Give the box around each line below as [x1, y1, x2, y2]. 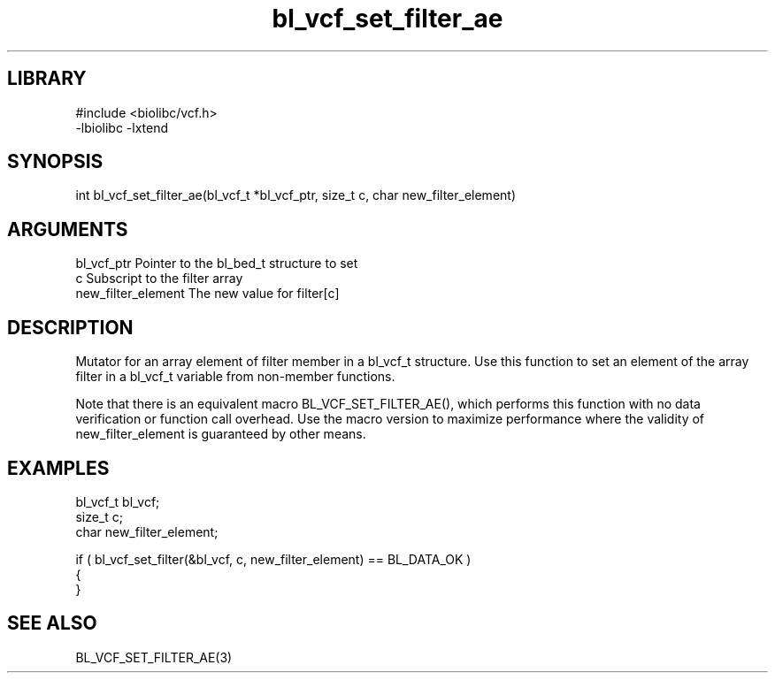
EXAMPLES [7, 456, 110, 479]
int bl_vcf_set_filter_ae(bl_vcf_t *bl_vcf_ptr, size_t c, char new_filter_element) [75, 187, 517, 203]
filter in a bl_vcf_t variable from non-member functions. [75, 369, 395, 385]
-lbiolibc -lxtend [75, 119, 169, 135]
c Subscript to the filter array [75, 271, 243, 287]
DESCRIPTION [7, 316, 134, 339]
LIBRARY [7, 67, 87, 90]
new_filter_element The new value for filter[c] [75, 286, 340, 302]
